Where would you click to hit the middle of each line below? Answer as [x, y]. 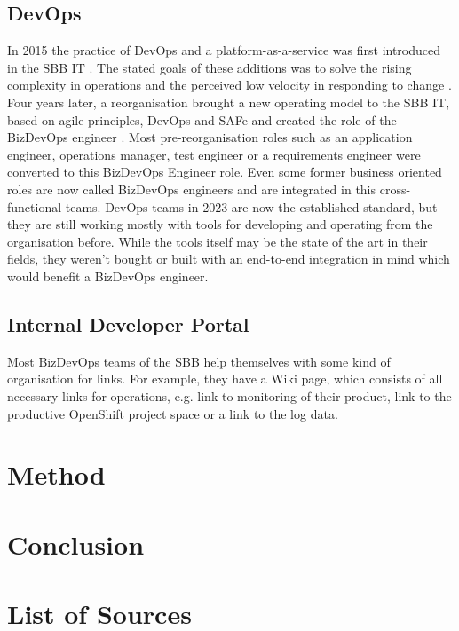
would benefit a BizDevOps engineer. [108, 276]
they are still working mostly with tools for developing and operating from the [220, 224]
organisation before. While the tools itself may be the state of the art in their [218, 241]
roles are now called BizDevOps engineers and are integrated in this [192, 189]
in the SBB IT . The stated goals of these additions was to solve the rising [210, 67]
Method [56, 474]
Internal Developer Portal [128, 323]
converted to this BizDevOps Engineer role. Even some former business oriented [225, 172]
